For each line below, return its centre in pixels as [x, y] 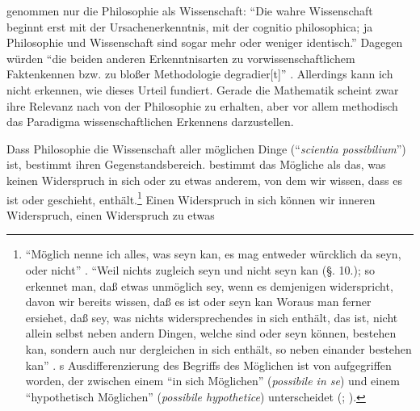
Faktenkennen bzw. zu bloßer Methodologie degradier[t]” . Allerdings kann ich [200, 74]
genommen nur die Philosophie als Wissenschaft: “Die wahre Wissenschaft [190, 10]
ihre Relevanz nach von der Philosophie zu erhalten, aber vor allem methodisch [202, 105]
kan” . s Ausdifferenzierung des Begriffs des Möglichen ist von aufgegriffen [208, 365]
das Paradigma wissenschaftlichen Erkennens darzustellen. [150, 122]
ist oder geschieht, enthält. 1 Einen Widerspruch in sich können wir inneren [191, 198]
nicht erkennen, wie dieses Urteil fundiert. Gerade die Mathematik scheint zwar [203, 89]
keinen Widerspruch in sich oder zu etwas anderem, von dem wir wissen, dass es [204, 180]
